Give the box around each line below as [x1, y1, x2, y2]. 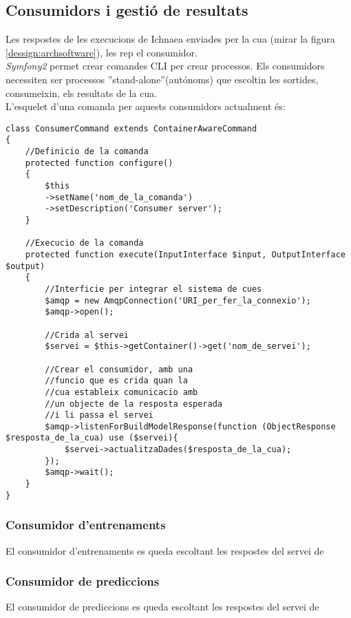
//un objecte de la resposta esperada [45, 398, 222, 409]
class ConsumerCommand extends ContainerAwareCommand [6, 123, 257, 134]
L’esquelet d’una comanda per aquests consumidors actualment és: [6, 99, 286, 114]
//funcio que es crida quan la [45, 376, 188, 386]
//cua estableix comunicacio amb [45, 387, 198, 397]
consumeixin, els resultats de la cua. [6, 85, 158, 100]
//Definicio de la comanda [25, 147, 149, 157]
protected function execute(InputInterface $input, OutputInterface [25, 249, 345, 259]
